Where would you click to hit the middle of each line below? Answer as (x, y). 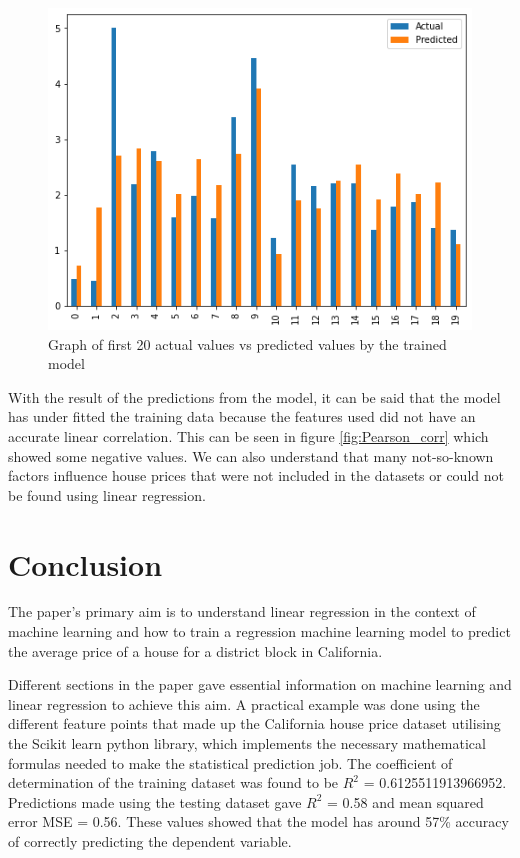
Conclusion (85, 563)
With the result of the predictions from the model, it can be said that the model (254, 396)
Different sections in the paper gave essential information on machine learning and (260, 684)
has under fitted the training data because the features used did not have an (242, 416)
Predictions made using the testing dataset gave (155, 801)
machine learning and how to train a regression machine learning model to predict (259, 631)
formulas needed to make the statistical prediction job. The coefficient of (230, 762)
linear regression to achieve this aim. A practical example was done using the (244, 703)
